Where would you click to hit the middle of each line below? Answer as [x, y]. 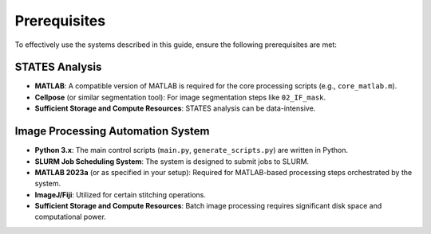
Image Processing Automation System [113, 131]
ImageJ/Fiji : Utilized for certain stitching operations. [121, 194]
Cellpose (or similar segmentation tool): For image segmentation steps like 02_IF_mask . [180, 97]
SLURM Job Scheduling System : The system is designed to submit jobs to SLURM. [172, 161]
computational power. [71, 217]
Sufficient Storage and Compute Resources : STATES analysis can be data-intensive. [175, 108]
